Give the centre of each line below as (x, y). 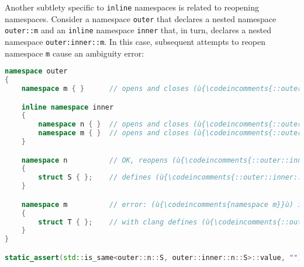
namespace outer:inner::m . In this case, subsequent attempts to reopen (135, 41)
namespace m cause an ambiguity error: (75, 53)
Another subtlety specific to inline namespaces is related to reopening (132, 7)
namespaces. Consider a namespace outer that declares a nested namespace (141, 18)
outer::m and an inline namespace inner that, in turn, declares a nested (138, 30)
